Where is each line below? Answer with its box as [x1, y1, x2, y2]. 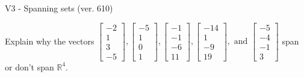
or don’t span [5, 60, 54, 73]
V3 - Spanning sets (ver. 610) [5, 2, 113, 14]
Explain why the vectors [5, 34, 95, 47]
